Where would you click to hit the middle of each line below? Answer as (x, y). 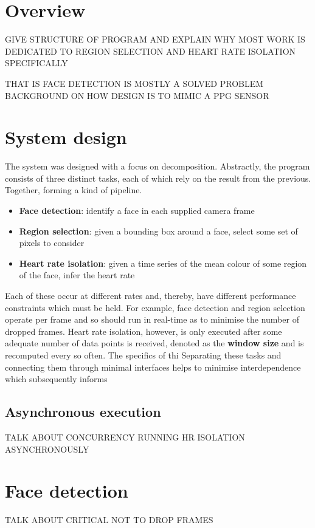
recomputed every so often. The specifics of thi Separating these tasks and (143, 355)
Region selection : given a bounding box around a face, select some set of (158, 231)
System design (66, 137)
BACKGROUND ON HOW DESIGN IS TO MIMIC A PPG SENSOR (137, 95)
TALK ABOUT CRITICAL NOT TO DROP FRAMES (109, 520)
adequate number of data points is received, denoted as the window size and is (154, 343)
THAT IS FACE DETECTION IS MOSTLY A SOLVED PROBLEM (134, 83)
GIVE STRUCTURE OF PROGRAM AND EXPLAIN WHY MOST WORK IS (155, 39)
